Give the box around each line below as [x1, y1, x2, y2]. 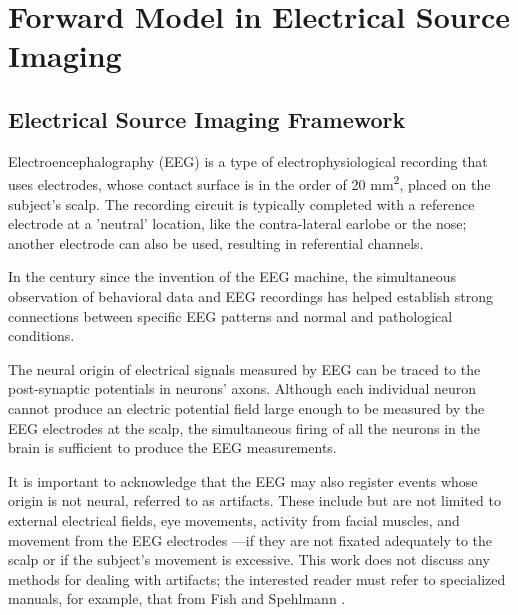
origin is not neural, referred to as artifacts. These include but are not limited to [8, 490, 501, 511]
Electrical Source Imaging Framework [8, 103, 406, 134]
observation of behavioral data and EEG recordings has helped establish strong [8, 285, 493, 306]
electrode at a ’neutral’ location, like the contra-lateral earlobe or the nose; [8, 213, 467, 234]
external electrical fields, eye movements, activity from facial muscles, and [8, 509, 460, 530]
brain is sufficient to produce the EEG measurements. [8, 437, 337, 458]
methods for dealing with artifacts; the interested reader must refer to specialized [8, 568, 506, 589]
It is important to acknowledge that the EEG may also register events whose [8, 470, 478, 491]
